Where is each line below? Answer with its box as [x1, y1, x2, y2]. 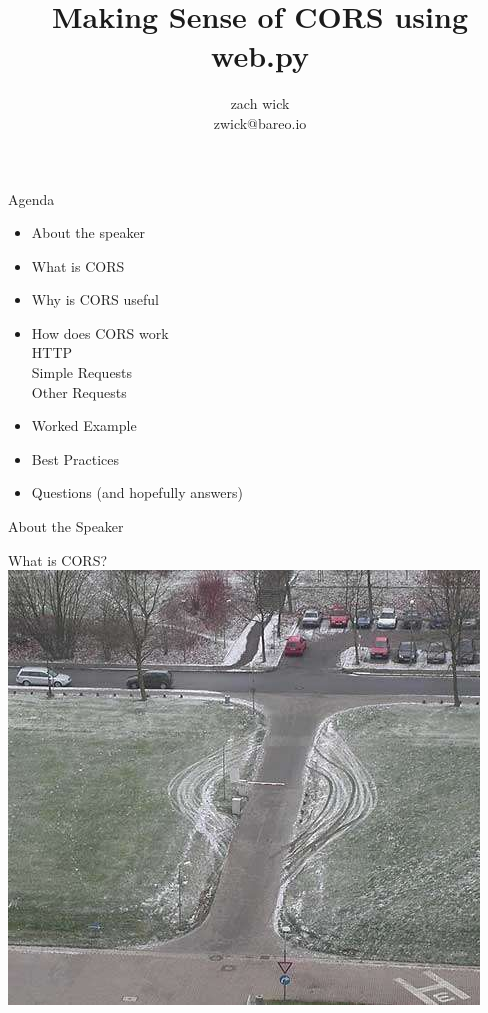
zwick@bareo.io [213, 112, 307, 133]
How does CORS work [31, 322, 169, 343]
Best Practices [31, 448, 120, 469]
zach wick [230, 93, 290, 114]
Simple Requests [31, 362, 133, 383]
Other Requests [31, 381, 127, 402]
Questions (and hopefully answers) [31, 482, 243, 503]
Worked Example [31, 415, 137, 436]
